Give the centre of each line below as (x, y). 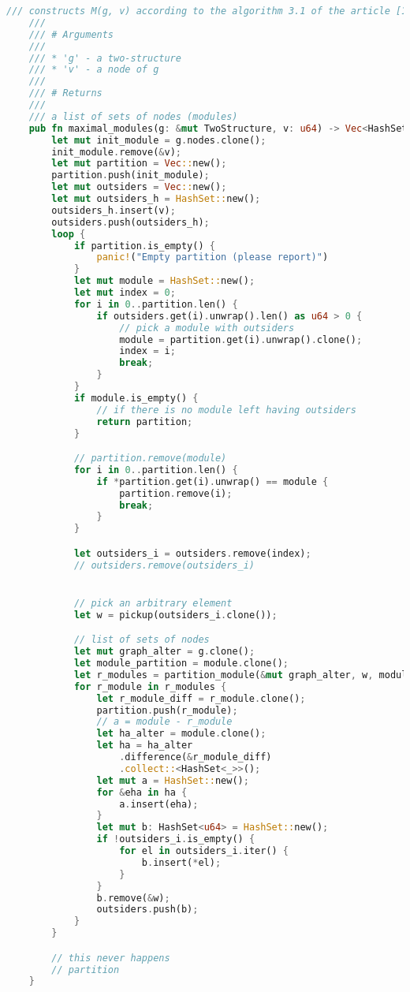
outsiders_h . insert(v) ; (114, 210)
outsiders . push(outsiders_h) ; (130, 222)
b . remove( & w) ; (133, 898)
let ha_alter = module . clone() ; (181, 734)
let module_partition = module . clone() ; (181, 664)
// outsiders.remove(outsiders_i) (164, 565)
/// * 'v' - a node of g (94, 70)
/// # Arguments (71, 34)
